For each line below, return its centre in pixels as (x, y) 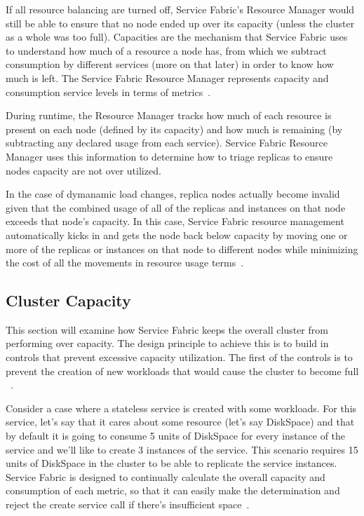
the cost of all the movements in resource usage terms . (125, 263)
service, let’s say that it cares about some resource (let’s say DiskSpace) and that (180, 422)
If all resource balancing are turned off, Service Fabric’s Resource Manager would (180, 9)
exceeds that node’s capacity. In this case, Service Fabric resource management (175, 221)
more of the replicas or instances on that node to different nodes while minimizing (182, 249)
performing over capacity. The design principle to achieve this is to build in (167, 343)
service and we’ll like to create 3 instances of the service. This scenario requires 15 (182, 449)
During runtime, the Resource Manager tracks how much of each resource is (169, 115)
